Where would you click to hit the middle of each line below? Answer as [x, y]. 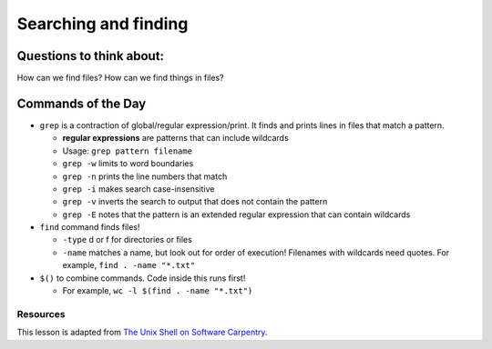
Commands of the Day [82, 103]
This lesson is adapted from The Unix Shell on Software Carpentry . [142, 333]
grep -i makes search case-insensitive [138, 189]
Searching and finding [102, 24]
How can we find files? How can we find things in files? [120, 78]
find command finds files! [90, 227]
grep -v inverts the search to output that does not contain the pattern [195, 202]
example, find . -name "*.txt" [129, 265]
